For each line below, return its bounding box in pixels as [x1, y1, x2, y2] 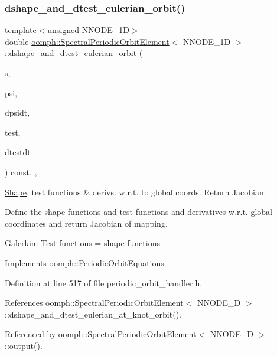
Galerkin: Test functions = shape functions [5, 237, 160, 249]
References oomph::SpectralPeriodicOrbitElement [5, 296, 184, 309]
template [5, 24, 37, 36]
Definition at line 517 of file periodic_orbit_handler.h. [5, 276, 203, 289]
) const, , [5, 165, 37, 178]
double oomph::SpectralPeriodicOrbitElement [5, 35, 170, 47]
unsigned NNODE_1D [47, 24, 130, 36]
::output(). [5, 339, 43, 351]
